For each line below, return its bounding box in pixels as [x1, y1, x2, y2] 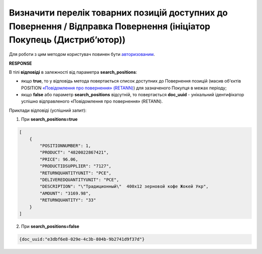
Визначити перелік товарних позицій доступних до [9, 7, 228, 18]
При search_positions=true [21, 117, 78, 122]
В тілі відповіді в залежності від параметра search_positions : [9, 69, 137, 75]
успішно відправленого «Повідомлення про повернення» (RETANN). [21, 99, 163, 104]
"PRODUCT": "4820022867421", [39, 150, 109, 155]
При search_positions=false [21, 223, 80, 229]
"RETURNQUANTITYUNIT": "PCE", [39, 170, 112, 176]
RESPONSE [9, 60, 33, 66]
